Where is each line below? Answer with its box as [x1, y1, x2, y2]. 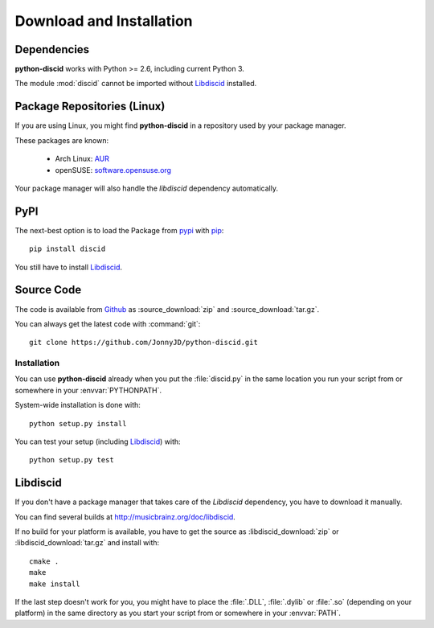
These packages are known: [14, 135, 109, 145]
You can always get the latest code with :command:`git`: [14, 318, 201, 329]
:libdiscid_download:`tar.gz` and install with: [14, 538, 160, 548]
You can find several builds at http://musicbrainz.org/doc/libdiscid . [14, 511, 236, 522]
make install [29, 579, 80, 589]
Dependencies [14, 43, 90, 56]
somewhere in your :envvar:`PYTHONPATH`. [14, 385, 162, 395]
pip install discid [29, 244, 106, 253]
